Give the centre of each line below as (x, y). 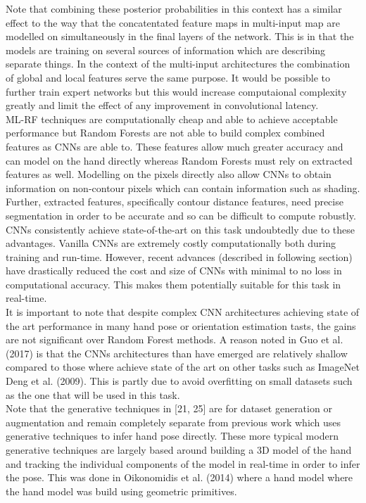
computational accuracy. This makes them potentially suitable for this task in (173, 284)
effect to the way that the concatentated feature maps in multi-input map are (173, 22)
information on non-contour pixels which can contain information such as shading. (183, 187)
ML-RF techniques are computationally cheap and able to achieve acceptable (172, 119)
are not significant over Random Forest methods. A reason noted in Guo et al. (175, 339)
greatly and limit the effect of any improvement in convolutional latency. (162, 105)
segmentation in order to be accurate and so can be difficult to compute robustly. (181, 215)
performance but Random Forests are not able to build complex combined (165, 133)
